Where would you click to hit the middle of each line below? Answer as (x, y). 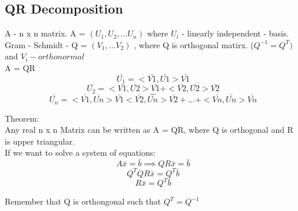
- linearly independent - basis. (235, 33)
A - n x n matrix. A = (45, 33)
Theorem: (22, 118)
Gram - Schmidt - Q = (46, 44)
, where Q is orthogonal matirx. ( (194, 44)
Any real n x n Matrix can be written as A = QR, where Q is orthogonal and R (149, 130)
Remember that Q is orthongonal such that (83, 201)
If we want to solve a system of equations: (80, 153)
